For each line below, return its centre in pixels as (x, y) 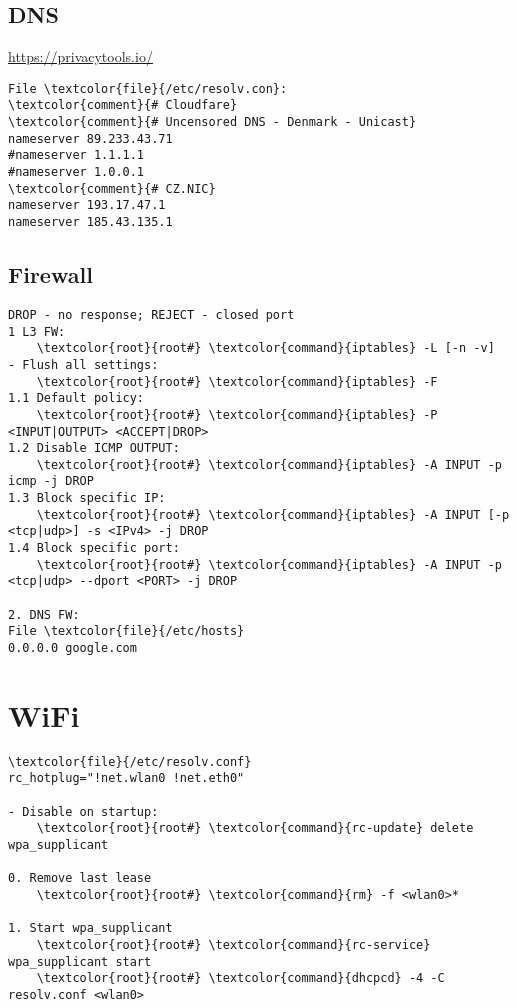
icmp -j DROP (51, 481)
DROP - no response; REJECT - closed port (151, 314)
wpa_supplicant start (80, 961)
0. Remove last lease (80, 878)
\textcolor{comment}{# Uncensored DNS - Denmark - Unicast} (212, 122)
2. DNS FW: (44, 614)
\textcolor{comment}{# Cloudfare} (123, 105)
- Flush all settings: (83, 364)
